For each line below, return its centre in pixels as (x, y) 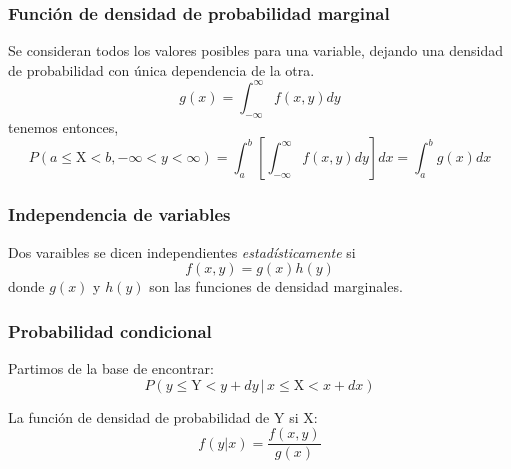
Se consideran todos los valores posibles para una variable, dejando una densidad (256, 50)
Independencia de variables (119, 214)
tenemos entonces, (63, 126)
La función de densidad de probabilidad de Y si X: (163, 416)
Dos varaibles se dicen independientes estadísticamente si (182, 251)
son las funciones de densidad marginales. (276, 286)
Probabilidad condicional (110, 330)
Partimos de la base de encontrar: (111, 367)
